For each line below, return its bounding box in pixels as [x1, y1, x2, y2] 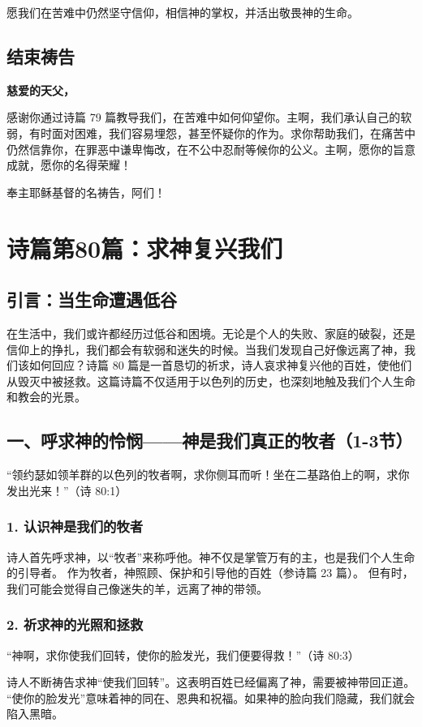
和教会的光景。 [6, 388, 86, 405]
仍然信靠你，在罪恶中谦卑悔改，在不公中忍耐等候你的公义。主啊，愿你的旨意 [6, 140, 416, 157]
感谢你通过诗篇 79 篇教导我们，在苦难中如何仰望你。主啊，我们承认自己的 [6, 109, 401, 126]
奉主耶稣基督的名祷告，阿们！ [6, 183, 166, 200]
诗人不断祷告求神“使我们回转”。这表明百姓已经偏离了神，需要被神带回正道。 [6, 674, 416, 691]
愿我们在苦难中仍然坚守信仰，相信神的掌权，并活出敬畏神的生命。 [6, 4, 359, 20]
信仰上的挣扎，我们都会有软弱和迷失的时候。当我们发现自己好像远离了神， [6, 340, 404, 357]
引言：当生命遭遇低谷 [6, 287, 177, 312]
